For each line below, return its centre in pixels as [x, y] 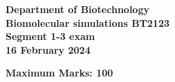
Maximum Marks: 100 [59, 73]
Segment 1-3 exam [50, 36]
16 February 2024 [48, 49]
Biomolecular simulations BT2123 [87, 22]
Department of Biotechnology [77, 9]
